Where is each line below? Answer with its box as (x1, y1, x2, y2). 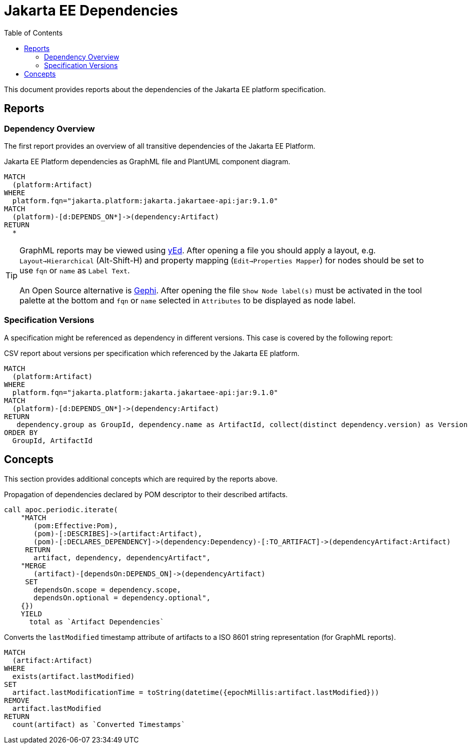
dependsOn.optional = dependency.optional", (33, 593, 211, 602)
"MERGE (20, 561, 46, 570)
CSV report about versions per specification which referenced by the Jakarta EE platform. (4, 348, 299, 357)
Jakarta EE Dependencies (4, 2, 178, 19)
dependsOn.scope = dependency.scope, (33, 585, 181, 594)
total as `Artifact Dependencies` (29, 617, 164, 626)
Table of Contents (4, 28, 63, 37)
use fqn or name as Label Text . (19, 265, 130, 275)
